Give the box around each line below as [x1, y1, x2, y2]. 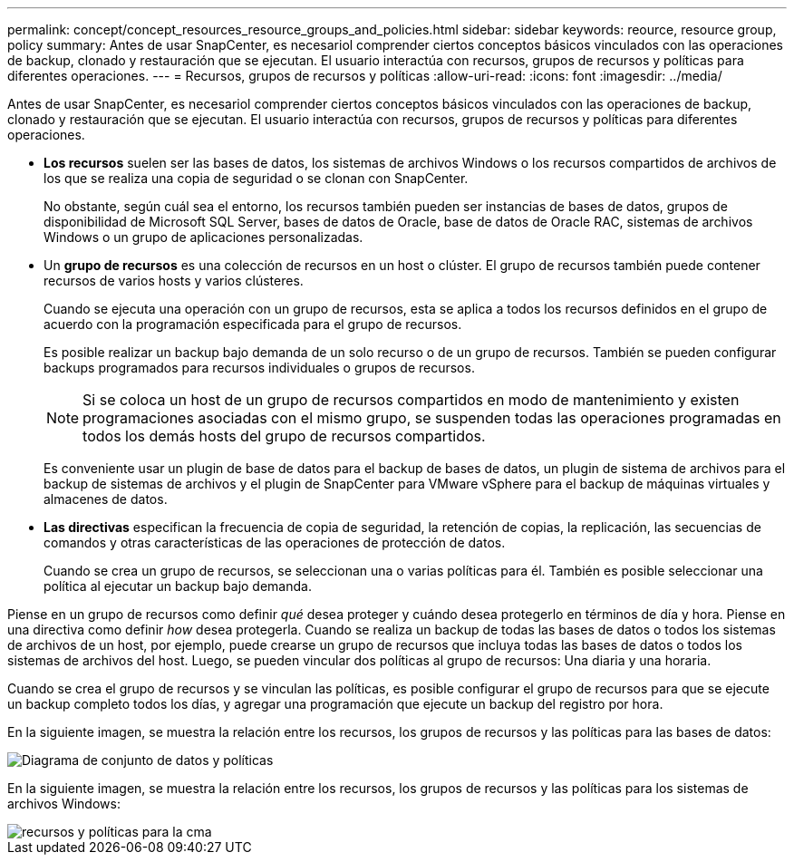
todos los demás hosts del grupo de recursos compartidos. [82, 427, 486, 445]
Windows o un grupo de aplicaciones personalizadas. [44, 229, 363, 245]
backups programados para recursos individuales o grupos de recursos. [44, 360, 475, 375]
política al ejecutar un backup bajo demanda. [44, 578, 312, 594]
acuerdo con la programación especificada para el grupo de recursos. [44, 316, 462, 332]
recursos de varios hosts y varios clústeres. [44, 273, 304, 288]
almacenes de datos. [44, 491, 168, 507]
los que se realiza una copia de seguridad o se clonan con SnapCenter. [44, 170, 469, 186]
